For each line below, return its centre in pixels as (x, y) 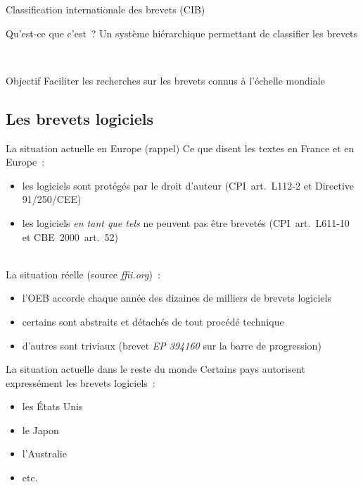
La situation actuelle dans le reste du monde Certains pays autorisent (155, 369)
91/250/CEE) (52, 199)
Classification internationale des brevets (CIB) (106, 9)
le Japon (40, 430)
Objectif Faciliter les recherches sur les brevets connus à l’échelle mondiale (165, 80)
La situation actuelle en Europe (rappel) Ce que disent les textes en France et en (180, 148)
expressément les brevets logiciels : (81, 382)
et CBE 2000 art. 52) (70, 236)
